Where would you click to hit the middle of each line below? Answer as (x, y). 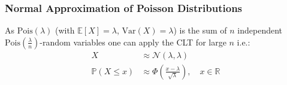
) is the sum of (200, 30)
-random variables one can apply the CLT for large (133, 42)
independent (260, 30)
